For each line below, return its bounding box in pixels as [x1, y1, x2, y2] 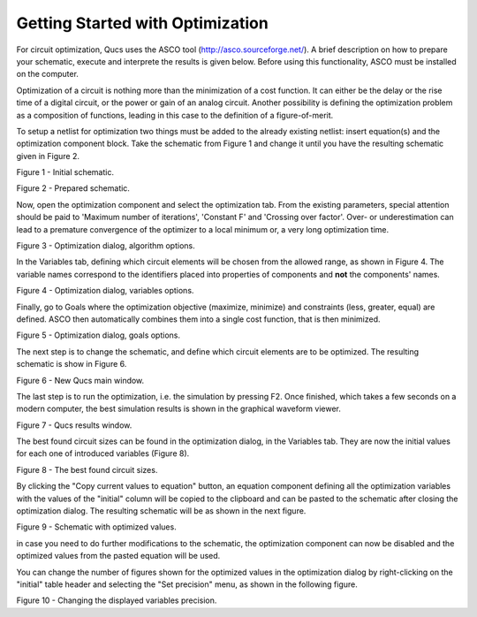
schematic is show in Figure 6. [16, 359, 127, 369]
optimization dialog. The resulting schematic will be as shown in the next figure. [16, 506, 307, 516]
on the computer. [16, 69, 79, 80]
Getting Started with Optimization [16, 13, 269, 33]
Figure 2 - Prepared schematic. [16, 183, 130, 194]
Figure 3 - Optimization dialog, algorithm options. [16, 240, 195, 251]
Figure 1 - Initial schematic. [16, 167, 115, 178]
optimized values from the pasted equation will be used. [16, 551, 221, 561]
